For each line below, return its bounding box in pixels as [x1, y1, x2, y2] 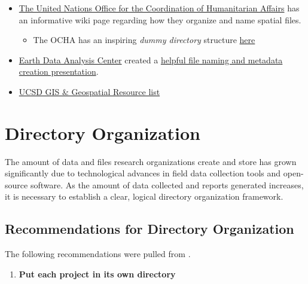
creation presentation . [19, 65, 99, 78]
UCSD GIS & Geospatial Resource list [19, 85, 160, 97]
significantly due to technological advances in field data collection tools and [5, 167, 281, 179]
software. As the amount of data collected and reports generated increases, [30, 178, 304, 191]
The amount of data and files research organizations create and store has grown [5, 155, 297, 167]
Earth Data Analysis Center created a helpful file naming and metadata [19, 53, 283, 66]
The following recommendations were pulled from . [5, 248, 191, 260]
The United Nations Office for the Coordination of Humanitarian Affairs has [19, 2, 300, 14]
